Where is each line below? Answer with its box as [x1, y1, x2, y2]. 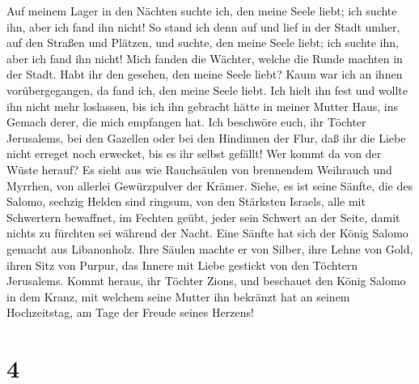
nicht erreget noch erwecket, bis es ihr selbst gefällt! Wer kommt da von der [6, 145, 382, 162]
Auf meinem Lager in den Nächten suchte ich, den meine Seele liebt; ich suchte [6, 2, 397, 19]
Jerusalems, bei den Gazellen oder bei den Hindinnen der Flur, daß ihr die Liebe [6, 129, 406, 146]
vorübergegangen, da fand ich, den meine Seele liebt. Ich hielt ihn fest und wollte [6, 81, 408, 98]
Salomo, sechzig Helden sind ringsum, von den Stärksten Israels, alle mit [6, 193, 366, 210]
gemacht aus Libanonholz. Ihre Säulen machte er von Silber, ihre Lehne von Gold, [6, 240, 413, 257]
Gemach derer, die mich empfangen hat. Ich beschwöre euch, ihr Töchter [6, 113, 366, 130]
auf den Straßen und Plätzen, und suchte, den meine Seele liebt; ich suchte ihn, [6, 34, 399, 51]
